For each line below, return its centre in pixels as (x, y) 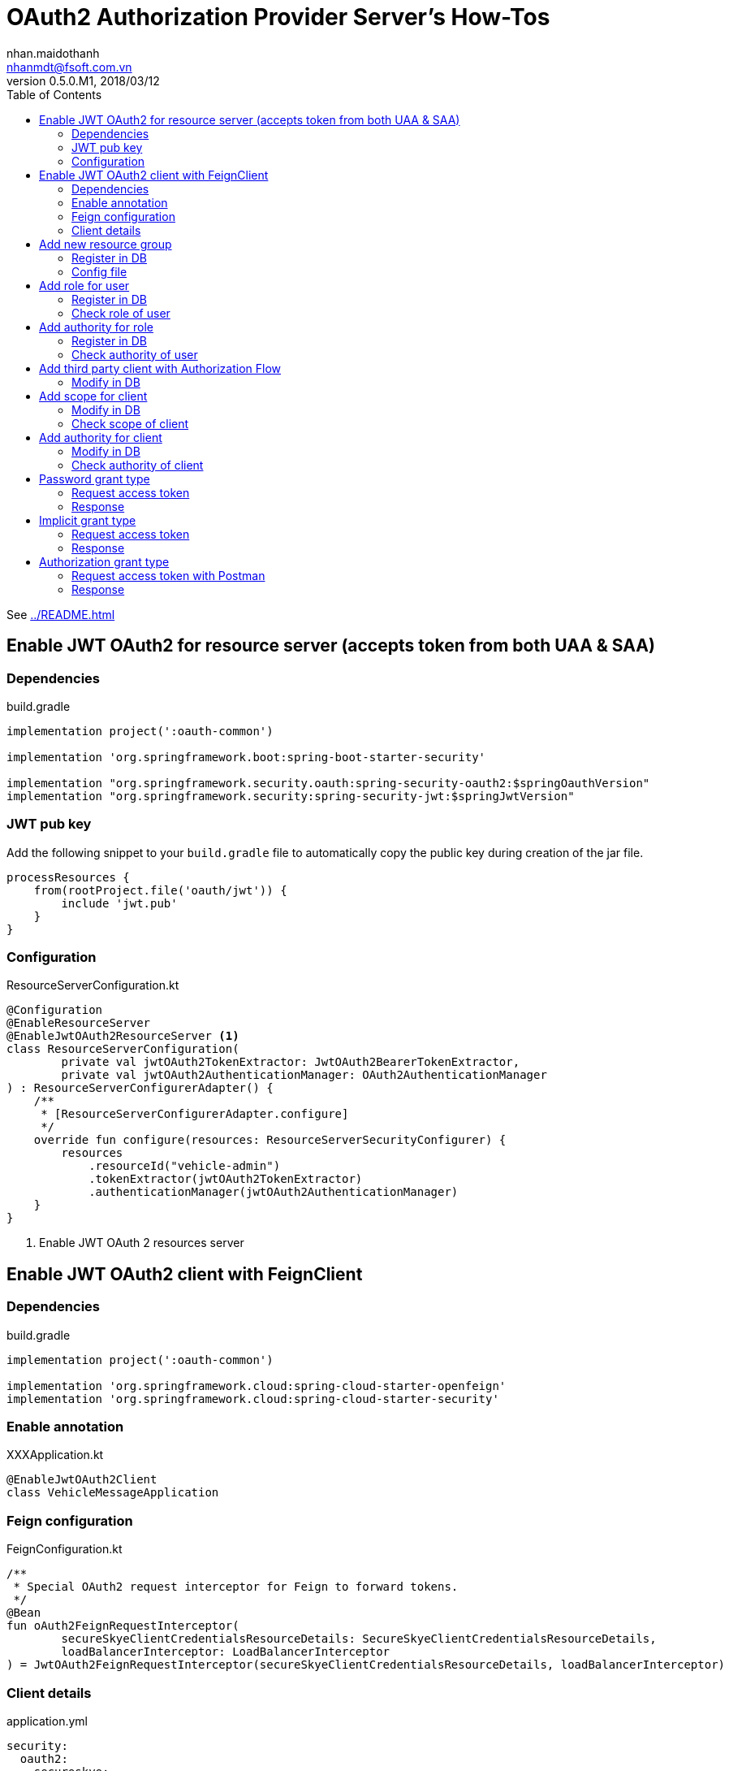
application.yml (47, 1721)
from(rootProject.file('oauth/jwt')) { (160, 890)
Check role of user (121, 313)
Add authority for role (96, 327)
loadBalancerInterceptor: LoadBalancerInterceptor (226, 1652)
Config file (99, 271)
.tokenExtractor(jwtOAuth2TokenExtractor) (226, 1179)
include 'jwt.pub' (119, 903)
